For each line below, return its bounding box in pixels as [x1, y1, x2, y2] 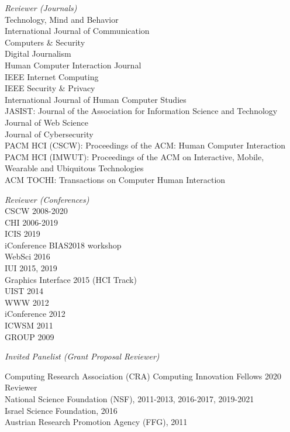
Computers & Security [5, 36, 85, 48]
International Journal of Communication [5, 25, 150, 37]
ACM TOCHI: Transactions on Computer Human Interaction [5, 173, 226, 185]
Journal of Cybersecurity [5, 127, 94, 140]
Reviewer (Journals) [5, 2, 77, 13]
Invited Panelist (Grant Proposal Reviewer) [5, 350, 160, 362]
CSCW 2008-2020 [5, 205, 68, 217]
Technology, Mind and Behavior [5, 13, 119, 25]
